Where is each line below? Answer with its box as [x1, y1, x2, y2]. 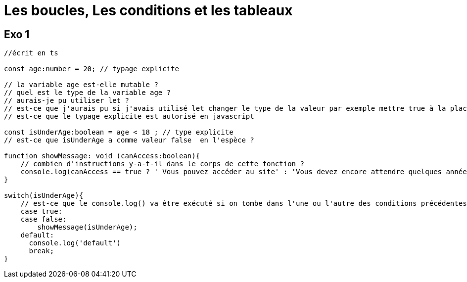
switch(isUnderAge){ [4, 191, 84, 200]
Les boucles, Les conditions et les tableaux [4, 2, 293, 19]
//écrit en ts [4, 49, 58, 57]
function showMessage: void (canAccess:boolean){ [4, 152, 200, 160]
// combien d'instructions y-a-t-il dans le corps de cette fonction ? [20, 160, 304, 168]
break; [29, 247, 54, 255]
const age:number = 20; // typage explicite [4, 65, 180, 73]
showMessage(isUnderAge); [37, 223, 138, 232]
